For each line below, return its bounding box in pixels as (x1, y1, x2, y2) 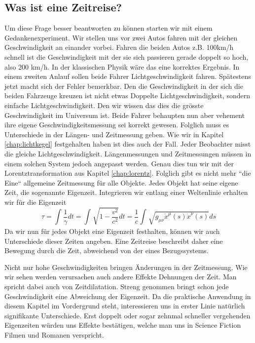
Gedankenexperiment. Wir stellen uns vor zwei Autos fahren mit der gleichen (4, 32, 238, 42)
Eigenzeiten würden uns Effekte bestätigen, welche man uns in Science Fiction (4, 320, 241, 330)
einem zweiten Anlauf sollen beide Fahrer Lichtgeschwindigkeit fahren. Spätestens (4, 71, 251, 81)
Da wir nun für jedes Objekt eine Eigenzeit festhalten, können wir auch (4, 226, 220, 236)
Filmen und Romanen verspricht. (4, 329, 104, 340)
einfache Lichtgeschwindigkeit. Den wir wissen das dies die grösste (4, 100, 204, 110)
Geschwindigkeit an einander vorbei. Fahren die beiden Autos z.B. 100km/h (4, 42, 234, 52)
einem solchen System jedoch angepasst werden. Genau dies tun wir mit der (4, 158, 234, 168)
